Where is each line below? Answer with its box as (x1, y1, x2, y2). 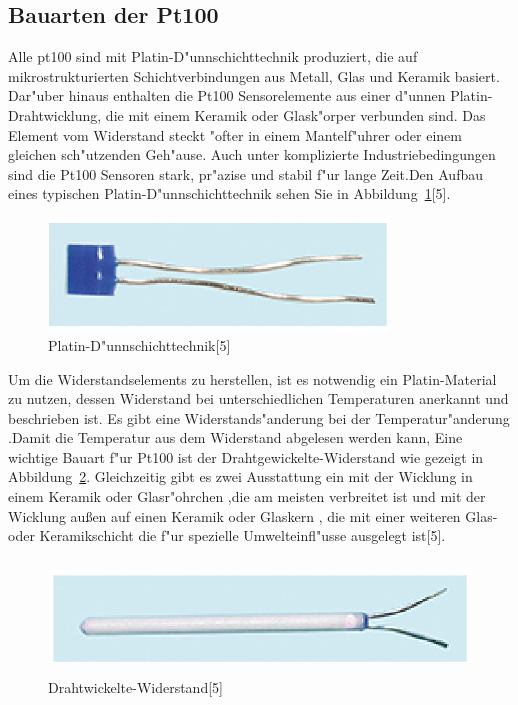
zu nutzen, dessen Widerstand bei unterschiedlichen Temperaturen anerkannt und (8, 388, 509, 409)
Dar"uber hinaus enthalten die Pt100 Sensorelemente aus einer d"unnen (8, 85, 446, 106)
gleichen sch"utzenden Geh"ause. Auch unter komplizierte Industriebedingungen (8, 144, 496, 165)
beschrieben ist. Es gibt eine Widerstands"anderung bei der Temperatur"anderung (8, 407, 510, 428)
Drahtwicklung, (8, 104, 102, 125)
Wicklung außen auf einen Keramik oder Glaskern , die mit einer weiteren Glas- (8, 505, 498, 526)
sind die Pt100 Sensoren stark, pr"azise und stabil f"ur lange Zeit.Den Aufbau (8, 163, 484, 184)
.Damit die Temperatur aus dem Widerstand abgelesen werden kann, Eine (8, 427, 463, 448)
